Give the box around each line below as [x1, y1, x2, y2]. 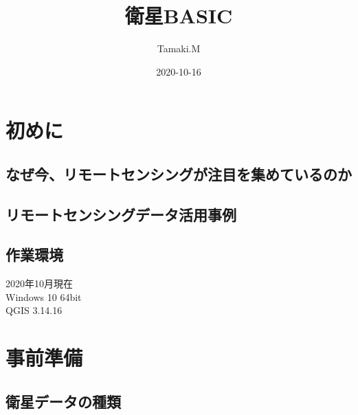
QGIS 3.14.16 [5, 303, 63, 317]
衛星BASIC [124, 1, 233, 30]
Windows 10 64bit [5, 289, 82, 304]
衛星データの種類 [5, 390, 121, 412]
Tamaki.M [157, 41, 201, 56]
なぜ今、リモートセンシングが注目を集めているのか [5, 163, 352, 184]
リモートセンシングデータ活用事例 [5, 203, 236, 225]
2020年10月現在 [5, 276, 73, 291]
